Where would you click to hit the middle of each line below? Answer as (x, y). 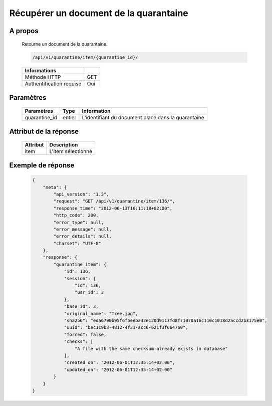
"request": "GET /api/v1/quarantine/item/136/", (114, 201)
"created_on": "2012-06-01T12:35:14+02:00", (119, 363)
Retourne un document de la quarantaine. (65, 44)
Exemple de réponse (42, 165)
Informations (41, 70)
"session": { (80, 278)
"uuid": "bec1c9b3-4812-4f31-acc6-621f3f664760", (126, 328)
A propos (24, 31)
